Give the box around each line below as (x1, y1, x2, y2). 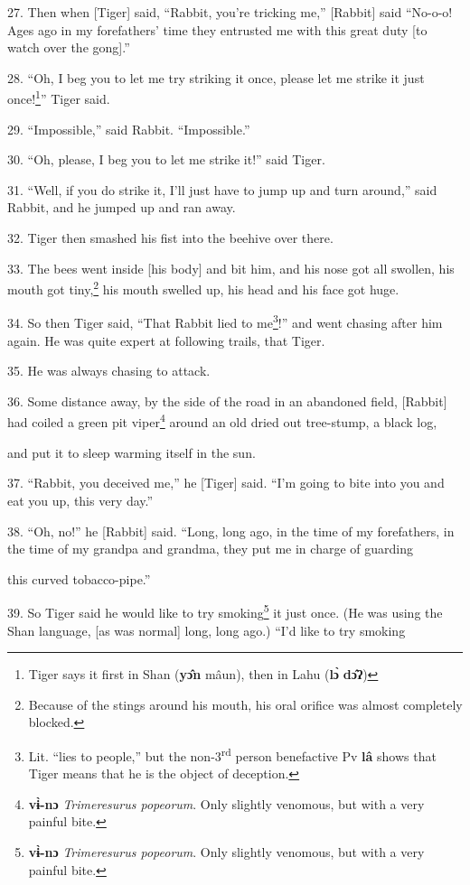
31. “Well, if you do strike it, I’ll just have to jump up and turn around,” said (7, 180, 437, 199)
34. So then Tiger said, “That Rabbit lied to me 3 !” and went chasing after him (7, 311, 443, 332)
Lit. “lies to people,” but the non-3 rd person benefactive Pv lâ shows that (28, 743, 437, 765)
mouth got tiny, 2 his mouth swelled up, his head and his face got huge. (7, 277, 399, 298)
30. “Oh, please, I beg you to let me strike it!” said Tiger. (7, 150, 325, 169)
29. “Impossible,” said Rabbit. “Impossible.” (7, 119, 250, 138)
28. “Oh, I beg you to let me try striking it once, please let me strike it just (7, 68, 425, 87)
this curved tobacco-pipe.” (7, 569, 151, 588)
